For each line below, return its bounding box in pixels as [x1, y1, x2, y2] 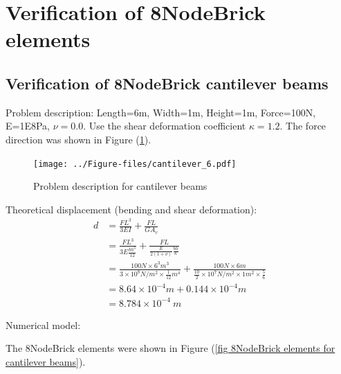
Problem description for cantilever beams [33, 179, 208, 193]
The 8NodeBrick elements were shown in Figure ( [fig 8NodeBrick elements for [6, 341, 335, 355]
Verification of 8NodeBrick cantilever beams [6, 72, 329, 93]
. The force [279, 118, 326, 133]
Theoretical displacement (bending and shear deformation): [6, 202, 257, 216]
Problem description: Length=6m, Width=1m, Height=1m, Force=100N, [6, 105, 316, 119]
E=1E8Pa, [6, 118, 50, 133]
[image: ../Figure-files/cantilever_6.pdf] [33, 159, 237, 169]
